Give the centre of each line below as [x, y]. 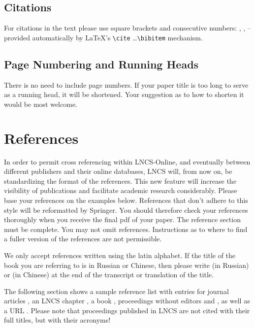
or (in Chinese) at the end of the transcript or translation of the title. [109, 275]
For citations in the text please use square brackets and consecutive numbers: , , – [127, 28]
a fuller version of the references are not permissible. [83, 239]
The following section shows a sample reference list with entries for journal [116, 291]
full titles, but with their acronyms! [57, 320]
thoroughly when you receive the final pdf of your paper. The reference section [122, 219]
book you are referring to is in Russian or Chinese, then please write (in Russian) [127, 265]
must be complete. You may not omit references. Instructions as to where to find [126, 229]
